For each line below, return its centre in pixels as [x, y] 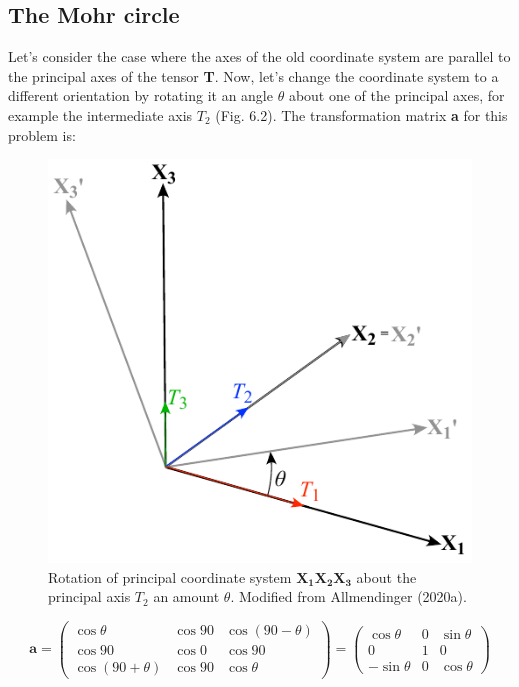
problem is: [42, 134]
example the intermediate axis [100, 114]
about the [386, 576]
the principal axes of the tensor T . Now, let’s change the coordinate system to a [253, 75]
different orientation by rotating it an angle [140, 95]
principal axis [89, 596]
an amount [186, 596]
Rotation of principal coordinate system [170, 576]
